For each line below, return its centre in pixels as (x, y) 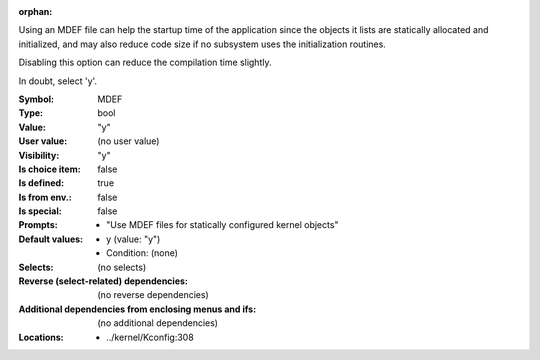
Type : (31, 113)
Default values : (51, 239)
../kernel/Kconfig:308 (150, 337)
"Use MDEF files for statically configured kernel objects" (222, 225)
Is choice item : (49, 169)
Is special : (40, 211)
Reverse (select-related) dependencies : (103, 281)
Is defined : (41, 183)
